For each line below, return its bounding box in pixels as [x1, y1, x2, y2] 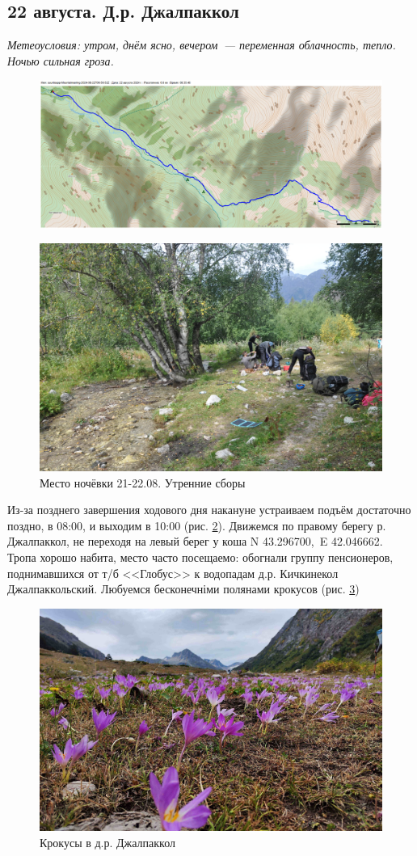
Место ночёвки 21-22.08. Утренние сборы [40, 474, 246, 491]
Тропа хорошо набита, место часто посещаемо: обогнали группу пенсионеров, [7, 548, 394, 565]
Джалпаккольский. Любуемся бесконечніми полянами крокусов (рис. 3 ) [7, 580, 360, 597]
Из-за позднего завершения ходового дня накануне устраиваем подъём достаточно [7, 501, 411, 518]
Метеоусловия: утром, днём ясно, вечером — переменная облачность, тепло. [7, 36, 396, 53]
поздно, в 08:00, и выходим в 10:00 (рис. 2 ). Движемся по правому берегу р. [7, 517, 386, 533]
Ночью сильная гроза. [7, 52, 114, 69]
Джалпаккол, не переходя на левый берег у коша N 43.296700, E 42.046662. [7, 533, 383, 550]
